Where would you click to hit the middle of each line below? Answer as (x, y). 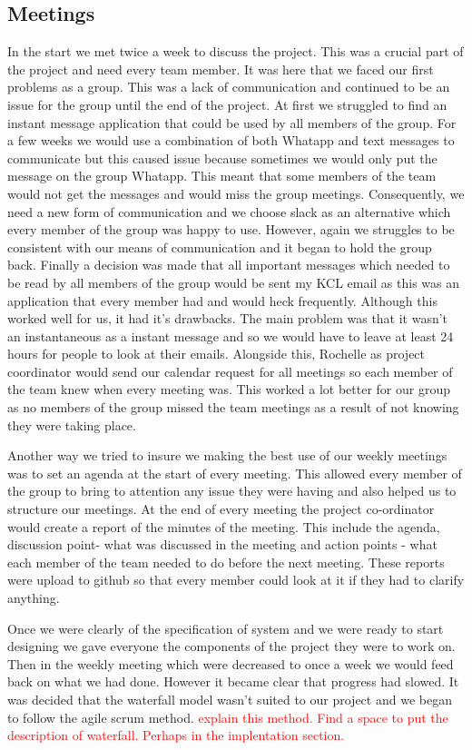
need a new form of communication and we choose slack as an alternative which (229, 211)
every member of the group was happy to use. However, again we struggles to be (231, 229)
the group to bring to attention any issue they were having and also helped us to (232, 491)
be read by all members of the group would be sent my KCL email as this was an (234, 282)
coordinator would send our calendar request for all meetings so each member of (230, 371)
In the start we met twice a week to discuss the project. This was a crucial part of (236, 51)
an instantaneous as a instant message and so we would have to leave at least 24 (231, 336)
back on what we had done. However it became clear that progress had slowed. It (233, 681)
